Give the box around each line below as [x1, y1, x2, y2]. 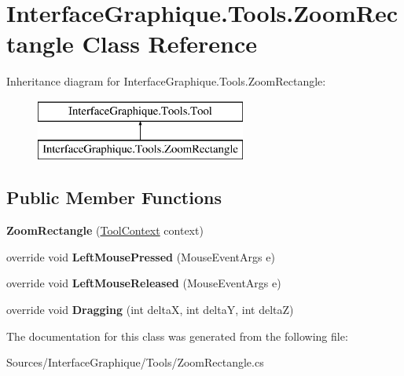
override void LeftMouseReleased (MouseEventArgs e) [6, 275, 281, 291]
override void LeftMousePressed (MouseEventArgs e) [6, 248, 275, 265]
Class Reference [82, 27, 258, 60]
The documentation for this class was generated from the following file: [6, 327, 348, 344]
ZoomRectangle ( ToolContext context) [6, 222, 204, 239]
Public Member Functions [6, 185, 222, 210]
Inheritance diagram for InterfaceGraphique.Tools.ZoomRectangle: [6, 73, 326, 89]
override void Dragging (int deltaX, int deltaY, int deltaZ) [6, 301, 294, 318]
